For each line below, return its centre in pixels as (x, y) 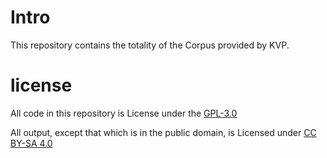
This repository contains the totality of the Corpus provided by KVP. (150, 45)
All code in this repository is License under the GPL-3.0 (124, 113)
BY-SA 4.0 (31, 143)
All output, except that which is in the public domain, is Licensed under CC (163, 132)
